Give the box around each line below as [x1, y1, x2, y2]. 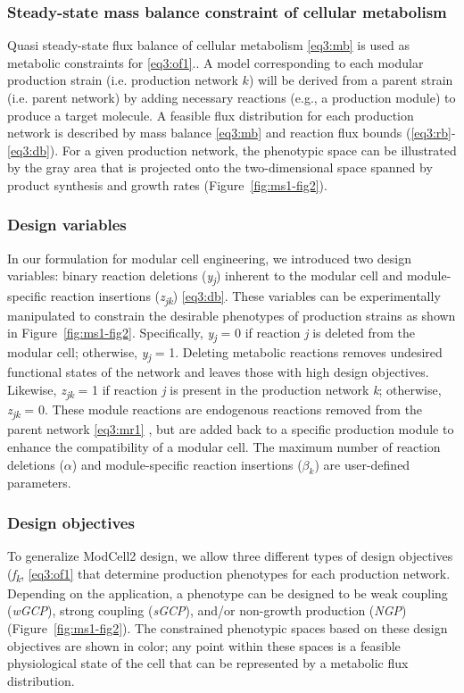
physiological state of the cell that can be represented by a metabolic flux [7, 654, 409, 672]
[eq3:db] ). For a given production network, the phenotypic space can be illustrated [7, 140, 457, 159]
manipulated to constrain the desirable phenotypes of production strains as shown [7, 305, 456, 324]
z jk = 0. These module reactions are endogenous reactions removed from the [7, 400, 423, 421]
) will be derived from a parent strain [248, 71, 453, 89]
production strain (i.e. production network [7, 71, 238, 89]
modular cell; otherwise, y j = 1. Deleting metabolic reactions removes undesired [7, 343, 443, 364]
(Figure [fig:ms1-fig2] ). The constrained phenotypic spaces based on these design [7, 619, 448, 638]
